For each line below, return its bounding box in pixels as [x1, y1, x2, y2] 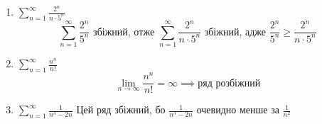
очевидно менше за [196, 102, 279, 117]
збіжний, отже [93, 27, 155, 38]
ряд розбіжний [198, 78, 261, 89]
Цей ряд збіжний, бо [76, 102, 166, 117]
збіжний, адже [204, 27, 266, 38]
